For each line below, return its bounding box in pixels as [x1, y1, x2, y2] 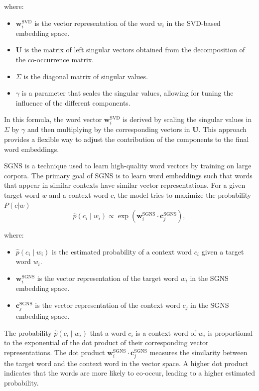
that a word [90, 327, 126, 338]
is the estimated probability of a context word [52, 246, 192, 257]
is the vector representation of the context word [35, 299, 180, 310]
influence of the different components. [15, 97, 130, 108]
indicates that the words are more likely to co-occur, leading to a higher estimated [4, 368, 255, 378]
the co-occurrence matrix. [15, 54, 94, 64]
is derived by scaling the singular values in [123, 114, 252, 125]
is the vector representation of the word [34, 17, 155, 28]
